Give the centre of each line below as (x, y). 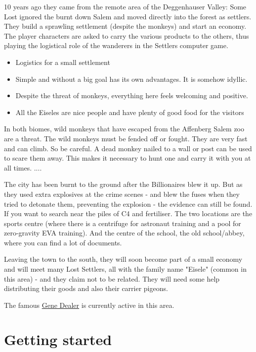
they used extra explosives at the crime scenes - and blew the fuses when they (122, 194)
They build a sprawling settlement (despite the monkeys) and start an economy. (125, 26)
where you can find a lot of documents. (63, 242)
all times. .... (23, 167)
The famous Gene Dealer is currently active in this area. (89, 305)
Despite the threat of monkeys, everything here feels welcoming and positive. (132, 95)
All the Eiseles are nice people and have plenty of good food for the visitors (130, 112)
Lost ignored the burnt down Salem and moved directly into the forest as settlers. (128, 16)
